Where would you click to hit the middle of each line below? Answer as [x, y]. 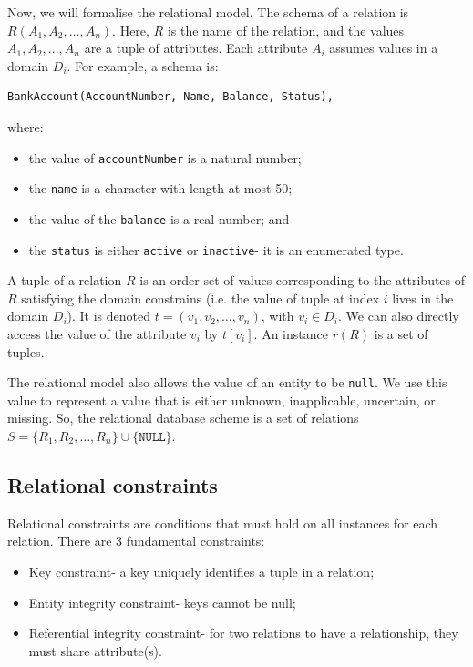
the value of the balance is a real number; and [159, 218]
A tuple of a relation [65, 280]
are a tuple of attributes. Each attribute [196, 48]
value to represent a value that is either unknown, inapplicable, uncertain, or [221, 400]
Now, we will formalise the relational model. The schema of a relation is [208, 12]
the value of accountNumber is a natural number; [165, 157]
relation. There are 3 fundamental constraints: [136, 541]
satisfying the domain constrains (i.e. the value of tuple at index [201, 298]
